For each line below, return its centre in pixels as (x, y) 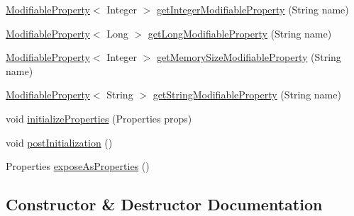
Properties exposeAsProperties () (78, 166)
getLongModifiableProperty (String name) (240, 33)
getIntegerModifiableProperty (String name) (253, 9)
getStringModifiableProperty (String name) (247, 95)
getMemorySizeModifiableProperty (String (249, 57)
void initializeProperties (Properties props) (99, 118)
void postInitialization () (59, 142)
